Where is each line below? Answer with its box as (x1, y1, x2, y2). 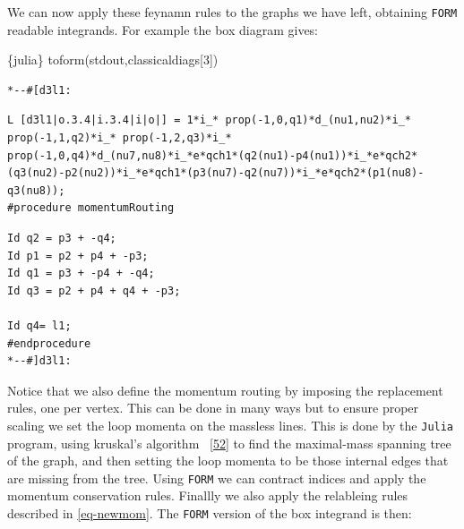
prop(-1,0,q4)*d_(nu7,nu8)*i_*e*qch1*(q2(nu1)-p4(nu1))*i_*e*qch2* (7, 149, 418, 162)
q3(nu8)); (7, 183, 65, 197)
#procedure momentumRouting (7, 201, 175, 215)
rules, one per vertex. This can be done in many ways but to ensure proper (7, 398, 419, 417)
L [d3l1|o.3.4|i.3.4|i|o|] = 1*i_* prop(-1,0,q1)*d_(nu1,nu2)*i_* (7, 114, 412, 127)
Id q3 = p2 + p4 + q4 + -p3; (7, 284, 181, 297)
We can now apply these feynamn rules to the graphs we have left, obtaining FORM (7, 3, 458, 21)
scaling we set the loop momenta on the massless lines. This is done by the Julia (7, 415, 454, 434)
